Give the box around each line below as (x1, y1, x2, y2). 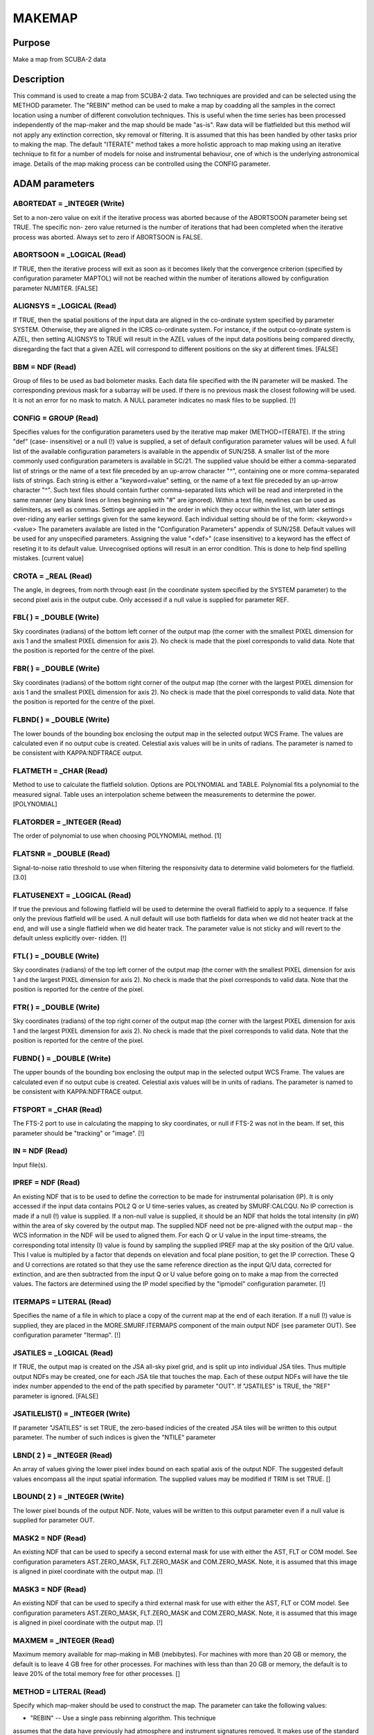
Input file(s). (12, 1160, 48, 1169)
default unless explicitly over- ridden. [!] (12, 934, 127, 942)
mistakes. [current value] (12, 554, 84, 562)
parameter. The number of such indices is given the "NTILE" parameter (12, 1433, 216, 1441)
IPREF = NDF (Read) (12, 1178, 80, 1187)
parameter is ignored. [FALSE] (12, 1391, 99, 1400)
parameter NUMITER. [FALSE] (12, 284, 98, 292)
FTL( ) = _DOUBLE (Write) (12, 951, 100, 960)
